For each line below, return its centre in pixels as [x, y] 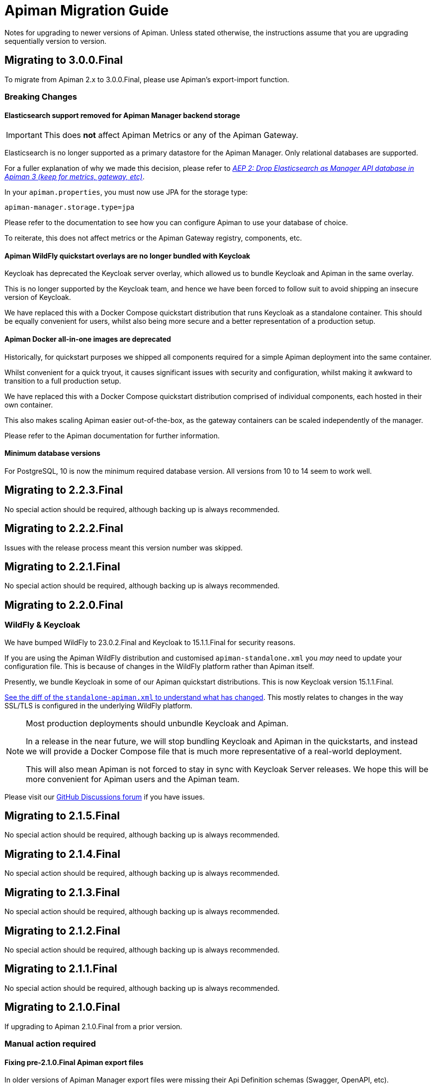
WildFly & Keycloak [43, 625]
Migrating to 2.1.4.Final [62, 854]
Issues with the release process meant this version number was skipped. [124, 547]
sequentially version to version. [56, 41]
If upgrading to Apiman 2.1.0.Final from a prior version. [93, 1026]
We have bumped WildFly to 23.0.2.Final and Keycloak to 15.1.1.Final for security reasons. [150, 642]
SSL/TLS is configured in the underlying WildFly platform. [98, 705]
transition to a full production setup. [63, 381]
